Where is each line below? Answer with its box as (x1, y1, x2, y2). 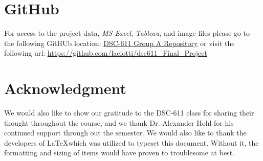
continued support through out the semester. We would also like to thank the (4, 127, 247, 138)
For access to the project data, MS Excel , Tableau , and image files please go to (4, 28, 250, 38)
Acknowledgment (4, 78, 126, 99)
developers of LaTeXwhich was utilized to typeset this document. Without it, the (4, 137, 259, 148)
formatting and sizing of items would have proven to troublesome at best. (4, 147, 234, 158)
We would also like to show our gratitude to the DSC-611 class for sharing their (4, 107, 254, 118)
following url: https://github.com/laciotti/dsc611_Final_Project (4, 48, 207, 58)
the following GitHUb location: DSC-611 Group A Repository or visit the (4, 37, 235, 48)
